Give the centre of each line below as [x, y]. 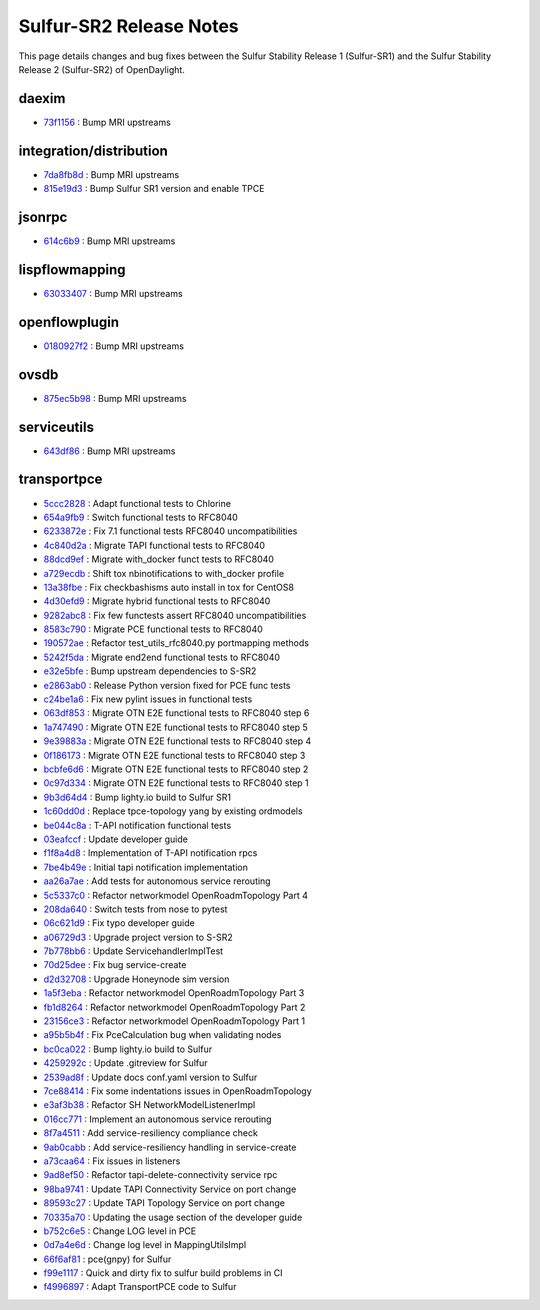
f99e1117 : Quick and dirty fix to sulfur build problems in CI [163, 1273]
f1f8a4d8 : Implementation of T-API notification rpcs [150, 853]
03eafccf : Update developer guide [116, 839]
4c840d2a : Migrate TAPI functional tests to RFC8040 [154, 545]
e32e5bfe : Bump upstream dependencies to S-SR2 [150, 671]
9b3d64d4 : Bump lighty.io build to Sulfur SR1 [137, 797]
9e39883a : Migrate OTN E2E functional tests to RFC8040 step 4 [177, 741]
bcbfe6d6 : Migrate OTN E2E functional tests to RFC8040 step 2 [176, 769]
